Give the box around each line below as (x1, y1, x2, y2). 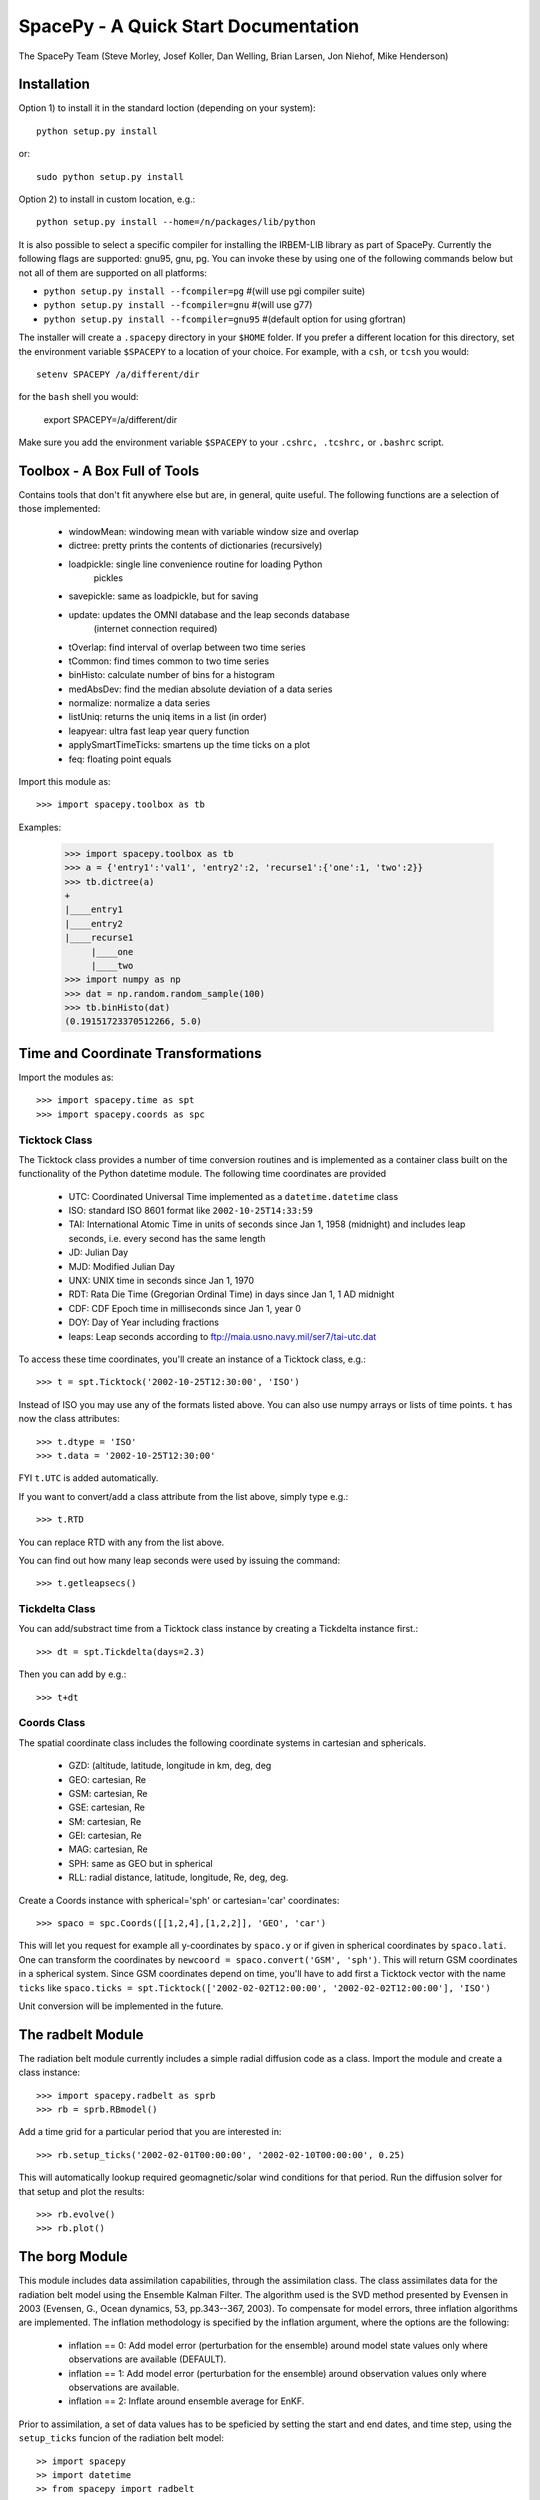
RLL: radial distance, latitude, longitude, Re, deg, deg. (68, 1871, 289, 1884)
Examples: (18, 821, 62, 833)
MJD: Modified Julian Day (68, 1260, 175, 1272)
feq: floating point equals (68, 753, 172, 765)
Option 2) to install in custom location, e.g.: (18, 193, 196, 205)
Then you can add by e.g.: (18, 1668, 127, 1680)
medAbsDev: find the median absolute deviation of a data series (68, 683, 333, 695)
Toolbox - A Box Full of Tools (18, 462, 200, 479)
